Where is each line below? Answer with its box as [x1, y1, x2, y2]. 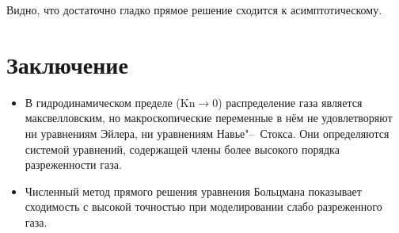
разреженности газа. [25, 156, 122, 173]
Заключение [6, 48, 128, 80]
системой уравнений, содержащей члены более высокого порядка [25, 140, 340, 157]
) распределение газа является [218, 94, 363, 110]
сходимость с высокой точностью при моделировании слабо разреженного [25, 198, 382, 215]
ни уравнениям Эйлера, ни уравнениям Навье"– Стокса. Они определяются [25, 124, 389, 141]
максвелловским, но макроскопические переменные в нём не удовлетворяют [25, 109, 393, 126]
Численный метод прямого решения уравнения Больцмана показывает [25, 182, 362, 199]
